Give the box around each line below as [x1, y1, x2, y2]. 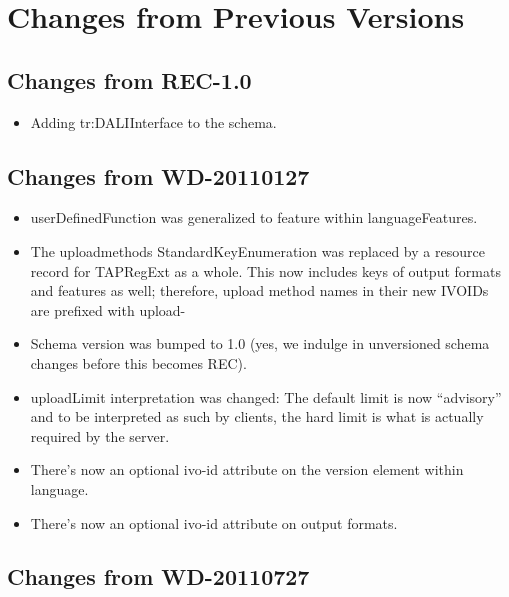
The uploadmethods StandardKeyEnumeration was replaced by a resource [30, 240, 485, 261]
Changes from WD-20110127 [7, 160, 310, 191]
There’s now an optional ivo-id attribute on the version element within [30, 459, 464, 480]
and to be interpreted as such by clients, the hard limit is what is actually [30, 406, 484, 427]
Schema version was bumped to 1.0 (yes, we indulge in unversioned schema [30, 333, 490, 354]
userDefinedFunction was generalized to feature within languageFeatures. [30, 207, 478, 228]
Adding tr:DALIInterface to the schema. [30, 111, 277, 132]
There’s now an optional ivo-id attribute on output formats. [30, 512, 398, 533]
